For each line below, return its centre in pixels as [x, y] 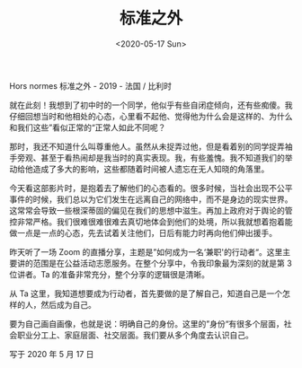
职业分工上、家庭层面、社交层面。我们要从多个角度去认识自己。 [135, 335]
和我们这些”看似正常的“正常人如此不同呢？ [88, 127]
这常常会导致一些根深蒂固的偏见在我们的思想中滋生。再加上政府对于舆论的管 [151, 210]
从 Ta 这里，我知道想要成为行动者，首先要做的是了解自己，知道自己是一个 [146, 294]
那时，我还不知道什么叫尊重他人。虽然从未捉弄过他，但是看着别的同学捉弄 [147, 146]
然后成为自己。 [68, 304]
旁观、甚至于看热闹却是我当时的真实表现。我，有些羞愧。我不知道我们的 [151, 157]
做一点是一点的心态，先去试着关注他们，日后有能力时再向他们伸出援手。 [143, 232]
